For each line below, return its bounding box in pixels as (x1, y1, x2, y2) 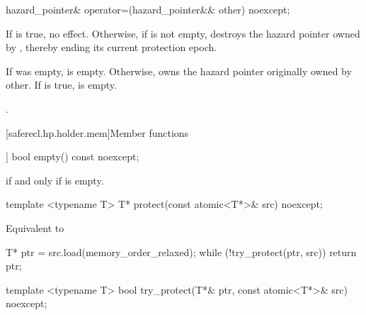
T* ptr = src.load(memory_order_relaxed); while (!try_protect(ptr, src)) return (6, 244, 357, 259)
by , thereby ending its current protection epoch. (6, 40, 217, 55)
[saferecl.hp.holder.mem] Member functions (6, 125, 189, 140)
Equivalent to (6, 220, 64, 235)
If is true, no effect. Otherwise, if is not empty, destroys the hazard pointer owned (6, 26, 360, 40)
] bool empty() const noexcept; (6, 149, 139, 164)
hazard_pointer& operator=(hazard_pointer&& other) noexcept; (6, 2, 290, 16)
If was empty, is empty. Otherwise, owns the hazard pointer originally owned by (6, 63, 352, 78)
